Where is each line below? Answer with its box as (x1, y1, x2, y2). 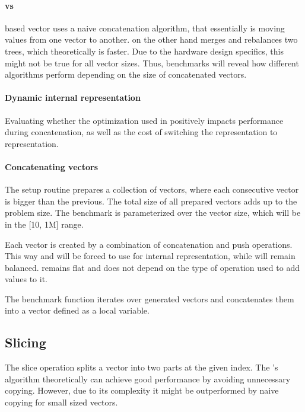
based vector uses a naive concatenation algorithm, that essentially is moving (5, 21, 285, 34)
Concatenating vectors (5, 160, 98, 173)
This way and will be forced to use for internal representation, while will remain (5, 250, 296, 262)
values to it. (5, 273, 48, 285)
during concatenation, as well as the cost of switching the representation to (5, 126, 278, 138)
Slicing (5, 333, 46, 352)
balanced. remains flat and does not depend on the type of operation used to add (5, 261, 300, 273)
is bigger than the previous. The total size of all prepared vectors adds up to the (5, 194, 297, 207)
